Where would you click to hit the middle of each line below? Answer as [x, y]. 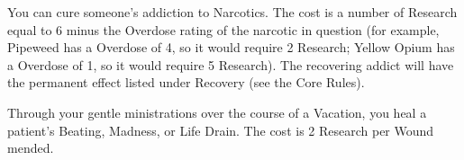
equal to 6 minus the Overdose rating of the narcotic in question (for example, [223, 29]
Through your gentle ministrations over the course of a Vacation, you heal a [217, 112]
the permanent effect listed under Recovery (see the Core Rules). [186, 82]
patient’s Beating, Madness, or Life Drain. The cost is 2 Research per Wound [221, 130]
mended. [31, 148]
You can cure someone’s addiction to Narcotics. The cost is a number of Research [232, 12]
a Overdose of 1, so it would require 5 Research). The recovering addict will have [231, 64]
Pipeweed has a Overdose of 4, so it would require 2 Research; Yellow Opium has [231, 47]
